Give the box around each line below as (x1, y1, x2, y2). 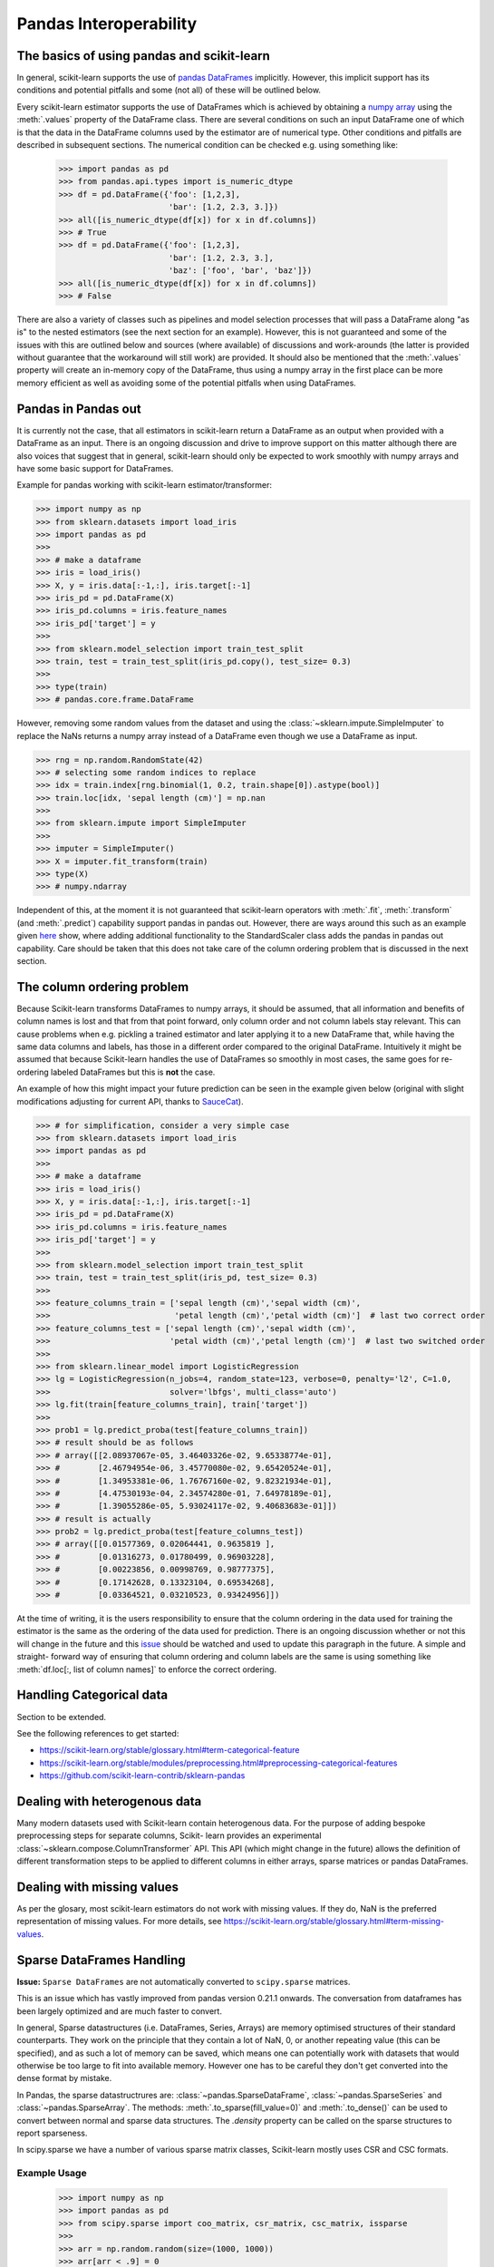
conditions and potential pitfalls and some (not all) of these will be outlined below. (16, 84, 322, 95)
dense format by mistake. (16, 2073, 112, 2084)
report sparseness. (16, 2127, 88, 2139)
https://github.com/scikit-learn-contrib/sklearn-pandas (39, 1770, 246, 1781)
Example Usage (16, 2167, 87, 2180)
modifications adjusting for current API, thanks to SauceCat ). (16, 1095, 244, 1106)
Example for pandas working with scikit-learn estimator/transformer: (16, 480, 272, 491)
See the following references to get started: (16, 1727, 179, 1738)
